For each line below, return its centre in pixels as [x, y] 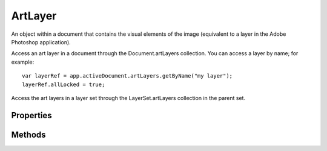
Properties [31, 115]
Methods [28, 134]
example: [23, 62]
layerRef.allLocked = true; [64, 84]
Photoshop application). [41, 42]
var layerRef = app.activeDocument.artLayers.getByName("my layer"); [127, 76]
